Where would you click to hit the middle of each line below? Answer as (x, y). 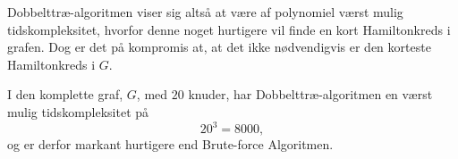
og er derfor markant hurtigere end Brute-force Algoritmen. (170, 144)
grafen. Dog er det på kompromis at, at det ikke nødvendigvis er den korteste (219, 47)
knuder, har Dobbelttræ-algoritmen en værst (310, 94)
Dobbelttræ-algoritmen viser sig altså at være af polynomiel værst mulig (205, 12)
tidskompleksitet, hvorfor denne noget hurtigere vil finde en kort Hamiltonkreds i (229, 29)
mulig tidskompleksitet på (78, 111)
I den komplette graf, (65, 94)
